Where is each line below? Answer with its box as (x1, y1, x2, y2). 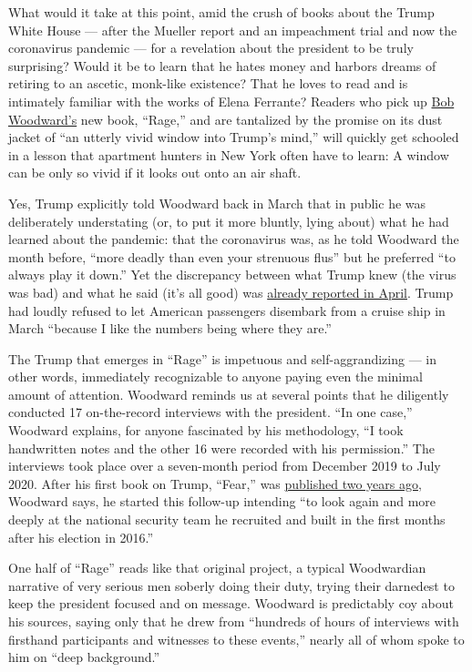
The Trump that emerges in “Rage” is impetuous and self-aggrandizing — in (8, 349, 436, 368)
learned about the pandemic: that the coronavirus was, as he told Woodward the (8, 229, 459, 249)
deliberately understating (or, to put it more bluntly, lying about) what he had (8, 211, 449, 230)
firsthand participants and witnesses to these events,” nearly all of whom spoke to (8, 629, 465, 648)
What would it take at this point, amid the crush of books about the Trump (8, 3, 435, 21)
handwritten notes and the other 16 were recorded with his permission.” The (8, 438, 435, 457)
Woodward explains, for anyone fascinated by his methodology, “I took (8, 421, 404, 440)
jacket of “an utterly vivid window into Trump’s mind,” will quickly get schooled (8, 127, 459, 147)
